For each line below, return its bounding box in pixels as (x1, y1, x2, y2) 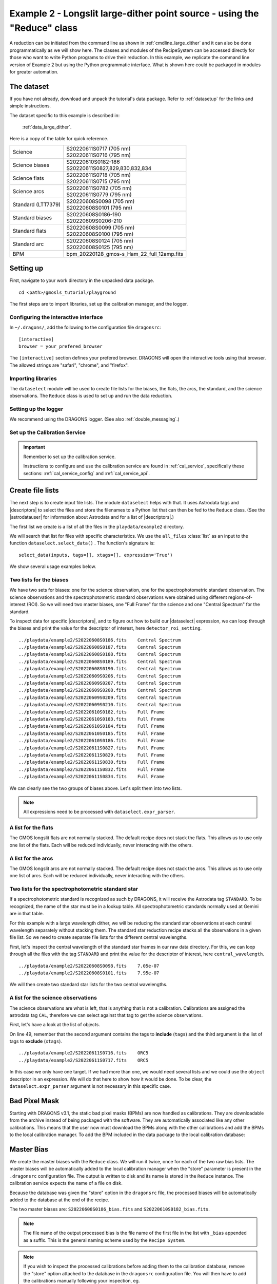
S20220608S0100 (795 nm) (66, 230, 134, 237)
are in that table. (9, 911, 44, 917)
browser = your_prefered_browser (18, 343, 103, 349)
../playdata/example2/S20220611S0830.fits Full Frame (18, 759, 165, 765)
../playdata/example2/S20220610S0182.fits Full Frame (18, 709, 165, 715)
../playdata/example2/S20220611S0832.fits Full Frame (18, 766, 165, 772)
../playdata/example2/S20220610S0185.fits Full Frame (18, 730, 165, 737)
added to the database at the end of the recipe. (9, 1197, 110, 1203)
